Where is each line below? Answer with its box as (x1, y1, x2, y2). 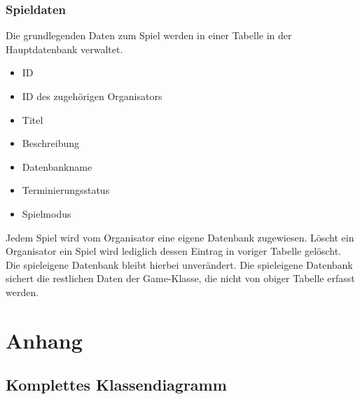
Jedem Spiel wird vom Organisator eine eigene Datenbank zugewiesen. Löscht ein (6, 230, 354, 244)
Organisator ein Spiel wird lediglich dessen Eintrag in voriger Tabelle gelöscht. (6, 244, 342, 258)
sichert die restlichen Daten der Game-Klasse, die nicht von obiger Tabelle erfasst (6, 271, 355, 286)
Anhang (6, 325, 83, 354)
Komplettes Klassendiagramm (6, 374, 227, 395)
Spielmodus (22, 206, 71, 220)
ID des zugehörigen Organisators (22, 89, 162, 103)
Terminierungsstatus (22, 183, 110, 197)
